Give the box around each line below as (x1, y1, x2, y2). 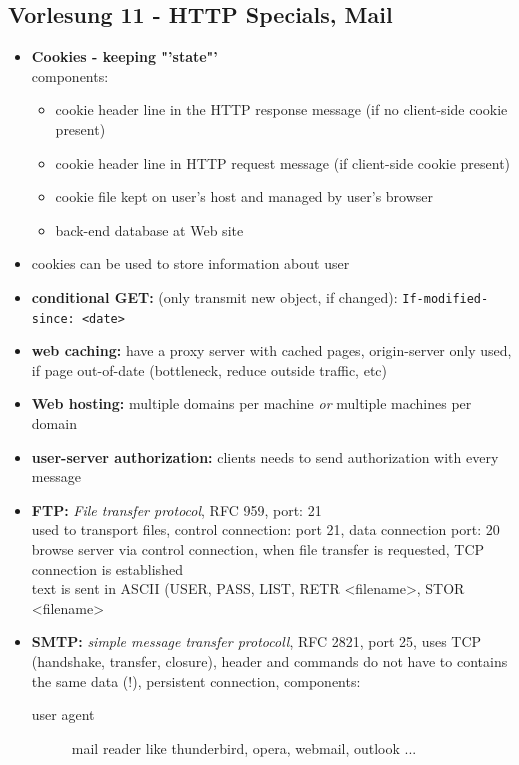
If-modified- (402, 291, 489, 306)
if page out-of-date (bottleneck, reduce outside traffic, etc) (31, 359, 387, 380)
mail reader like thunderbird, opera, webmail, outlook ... (71, 737, 417, 758)
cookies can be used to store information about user (31, 253, 350, 274)
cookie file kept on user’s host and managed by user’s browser (55, 186, 434, 207)
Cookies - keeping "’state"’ (31, 46, 218, 67)
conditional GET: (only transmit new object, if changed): (31, 286, 398, 307)
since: (31, 311, 75, 326)
